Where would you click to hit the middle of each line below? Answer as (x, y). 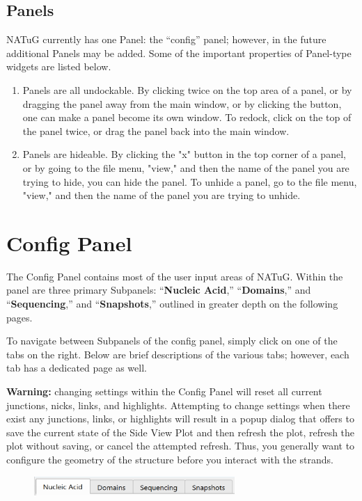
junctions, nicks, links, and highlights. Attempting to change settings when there (178, 405)
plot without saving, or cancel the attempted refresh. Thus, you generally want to (181, 446)
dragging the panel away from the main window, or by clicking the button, (182, 103)
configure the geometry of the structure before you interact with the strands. (170, 459)
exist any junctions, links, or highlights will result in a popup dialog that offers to (180, 419)
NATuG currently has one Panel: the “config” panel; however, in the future (166, 39)
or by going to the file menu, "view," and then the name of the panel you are (186, 167)
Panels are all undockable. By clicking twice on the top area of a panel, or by (187, 89)
